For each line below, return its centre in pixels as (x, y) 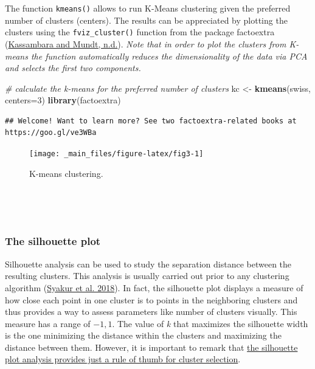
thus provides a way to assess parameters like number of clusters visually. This (151, 312)
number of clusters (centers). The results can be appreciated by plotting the (146, 20)
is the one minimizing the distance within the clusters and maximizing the (143, 335)
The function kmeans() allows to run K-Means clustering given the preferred (148, 8)
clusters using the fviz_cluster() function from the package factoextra (140, 32)
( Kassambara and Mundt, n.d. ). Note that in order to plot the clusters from (146, 43)
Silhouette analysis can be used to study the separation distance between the (148, 264)
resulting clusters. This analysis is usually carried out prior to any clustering (147, 276)
